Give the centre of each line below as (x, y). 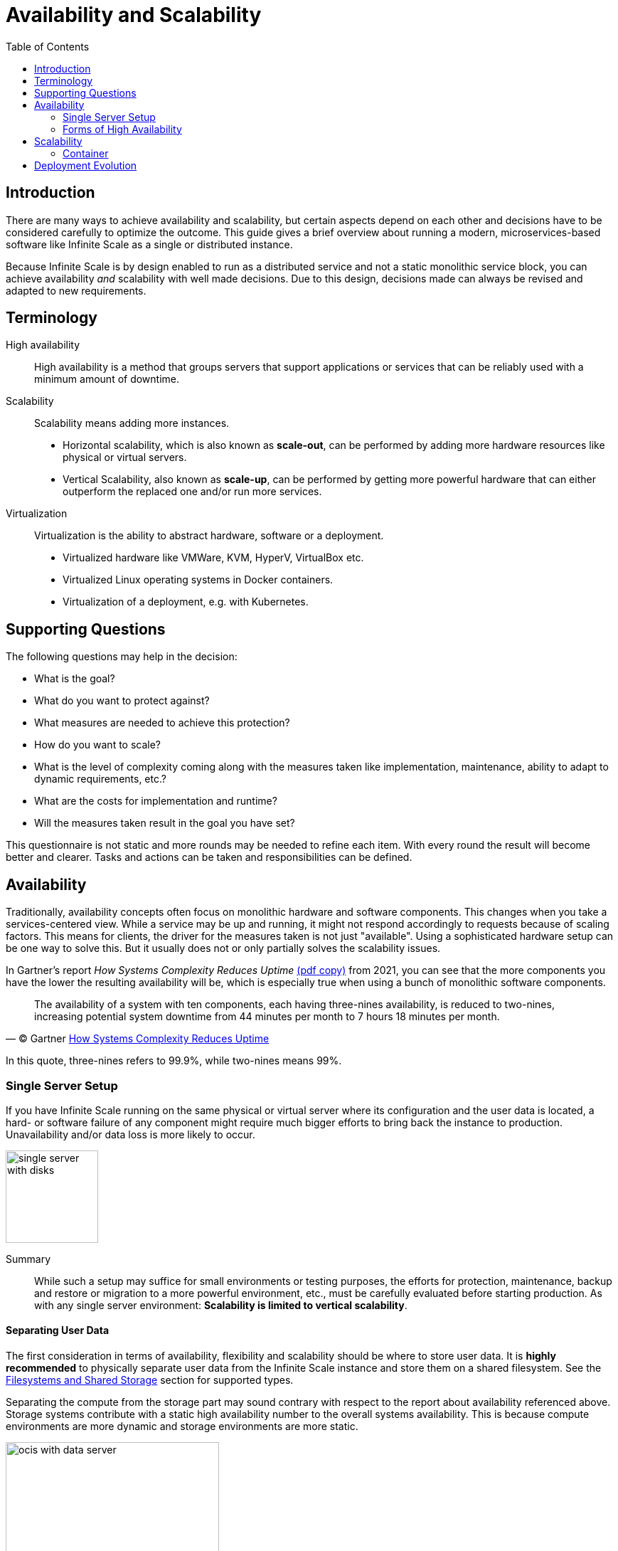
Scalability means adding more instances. (132, 423)
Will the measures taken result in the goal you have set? (165, 823)
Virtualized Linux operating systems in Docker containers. (198, 580)
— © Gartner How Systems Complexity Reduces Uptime (138, 1039)
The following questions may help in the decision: (122, 657)
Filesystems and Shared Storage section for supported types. (150, 1380)
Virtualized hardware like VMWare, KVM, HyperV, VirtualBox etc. (213, 558)
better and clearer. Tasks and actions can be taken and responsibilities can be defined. (209, 857)
